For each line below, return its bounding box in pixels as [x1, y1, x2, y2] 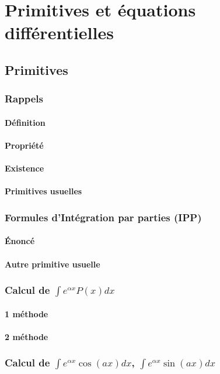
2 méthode [5, 330, 48, 342]
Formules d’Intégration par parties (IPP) [5, 210, 202, 224]
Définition [5, 116, 46, 128]
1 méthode [5, 307, 48, 320]
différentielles [5, 20, 114, 44]
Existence [5, 162, 44, 174]
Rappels [5, 91, 43, 106]
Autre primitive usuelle [5, 258, 100, 270]
